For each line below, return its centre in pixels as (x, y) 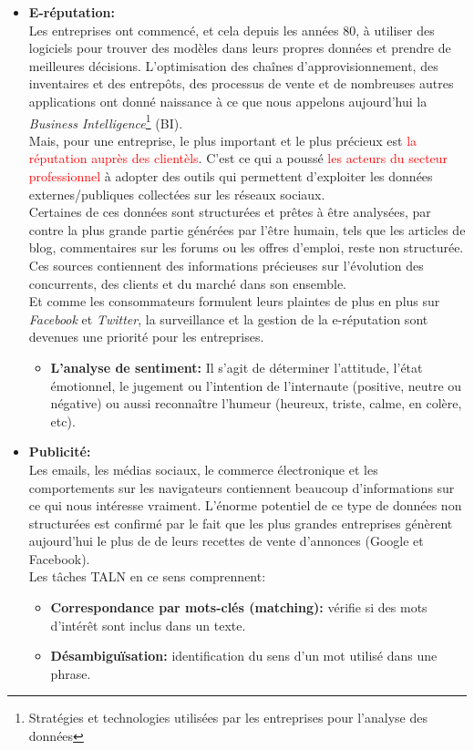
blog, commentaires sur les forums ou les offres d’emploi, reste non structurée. (246, 247)
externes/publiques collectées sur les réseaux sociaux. (177, 194)
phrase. (71, 673)
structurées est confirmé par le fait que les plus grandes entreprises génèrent (241, 523)
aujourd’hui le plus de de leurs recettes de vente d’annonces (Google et (226, 541)
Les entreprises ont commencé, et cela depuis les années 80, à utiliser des (232, 30)
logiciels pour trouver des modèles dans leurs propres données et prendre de (240, 48)
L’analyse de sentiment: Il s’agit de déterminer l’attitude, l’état (237, 367)
